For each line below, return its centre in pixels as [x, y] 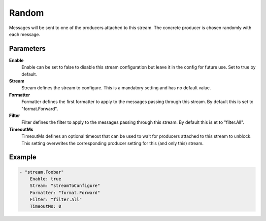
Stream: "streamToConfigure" [65, 186]
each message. [25, 34]
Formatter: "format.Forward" [65, 193]
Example [23, 157]
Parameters [27, 49]
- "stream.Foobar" [42, 172]
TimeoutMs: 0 [46, 206]
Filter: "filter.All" [56, 200]
